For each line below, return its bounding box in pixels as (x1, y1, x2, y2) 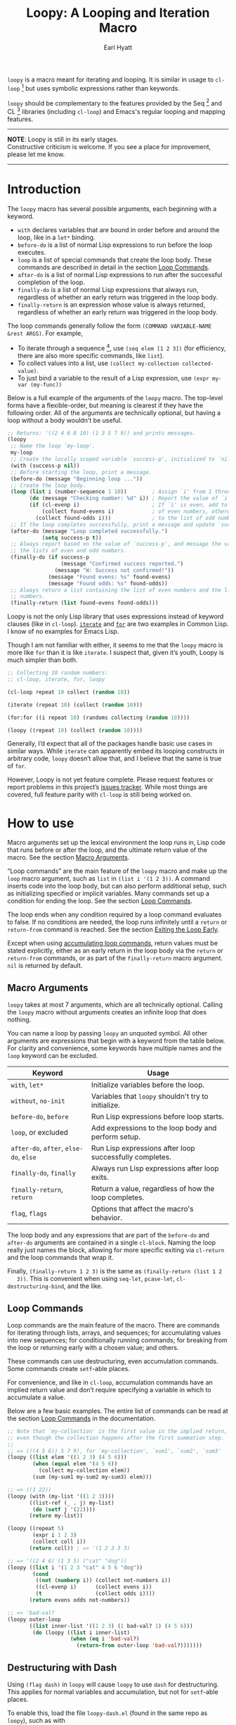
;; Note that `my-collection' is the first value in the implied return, (7, 1427, 228, 1434)
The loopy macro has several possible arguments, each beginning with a (7, 204, 217, 212)
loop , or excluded (11, 1128, 68, 1138)
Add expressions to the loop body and (91, 1124, 217, 1133)
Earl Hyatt (103, 43, 133, 51)
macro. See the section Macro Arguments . (7, 853, 130, 862)
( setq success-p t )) (41, 534, 102, 541)
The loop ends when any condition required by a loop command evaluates (7, 910, 222, 919)
